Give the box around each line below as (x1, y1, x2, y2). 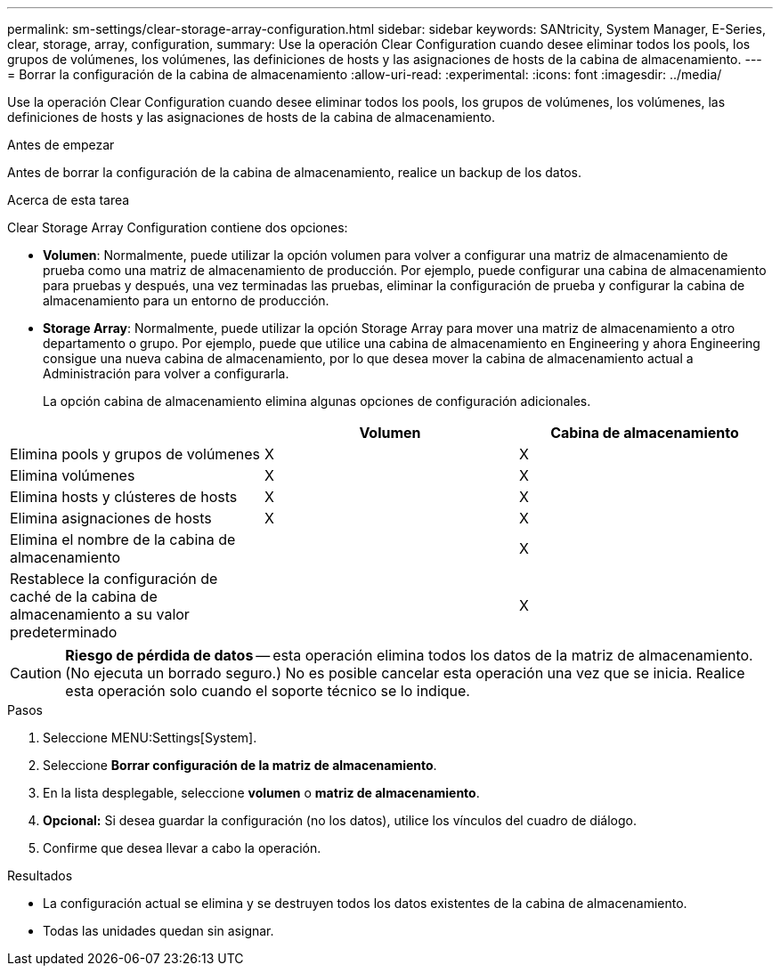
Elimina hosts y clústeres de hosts (10, 488, 238, 506)
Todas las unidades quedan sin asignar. (43, 923, 274, 938)
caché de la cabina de (10, 588, 158, 605)
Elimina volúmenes (10, 466, 135, 484)
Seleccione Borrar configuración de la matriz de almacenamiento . (43, 758, 437, 773)
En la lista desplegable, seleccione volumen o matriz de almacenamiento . (43, 785, 480, 800)
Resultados (7, 868, 73, 883)
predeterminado (10, 623, 118, 641)
